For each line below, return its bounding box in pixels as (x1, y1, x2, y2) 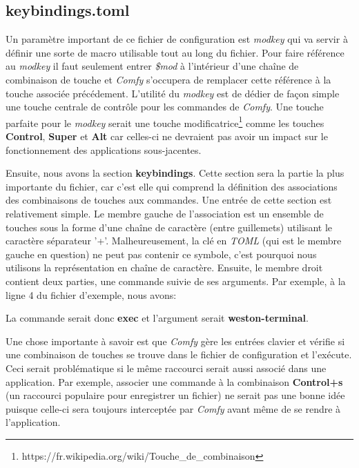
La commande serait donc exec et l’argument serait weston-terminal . (6, 311, 309, 325)
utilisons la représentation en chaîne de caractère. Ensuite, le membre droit (6, 260, 323, 275)
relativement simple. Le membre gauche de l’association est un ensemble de (6, 206, 324, 220)
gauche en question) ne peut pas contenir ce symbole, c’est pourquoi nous (6, 246, 317, 261)
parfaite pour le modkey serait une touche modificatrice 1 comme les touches (6, 113, 324, 130)
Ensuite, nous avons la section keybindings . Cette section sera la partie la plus (6, 166, 345, 180)
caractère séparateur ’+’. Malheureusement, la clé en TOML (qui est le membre (6, 233, 342, 248)
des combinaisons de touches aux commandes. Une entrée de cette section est (6, 193, 332, 207)
